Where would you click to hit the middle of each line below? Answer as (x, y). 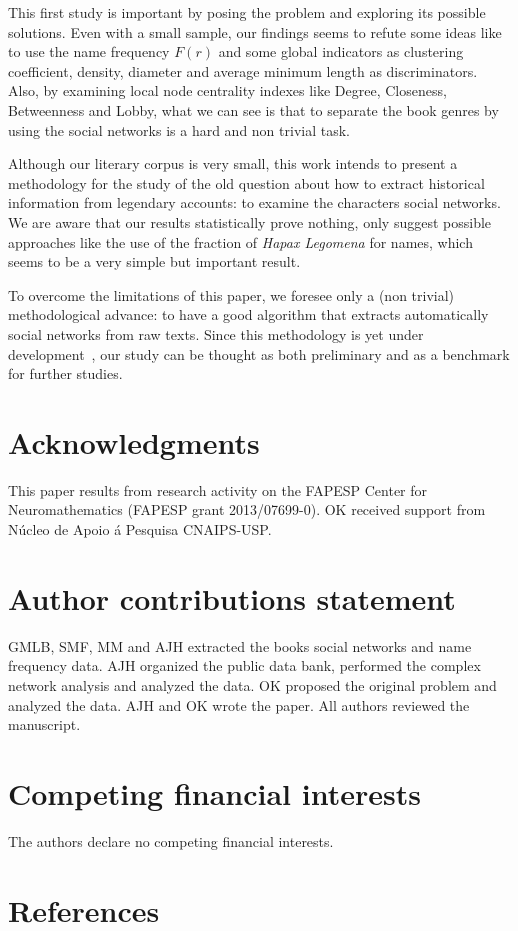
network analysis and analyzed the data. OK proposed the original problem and (252, 684)
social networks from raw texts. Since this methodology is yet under (216, 333)
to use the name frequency (89, 51)
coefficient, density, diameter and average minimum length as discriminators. (243, 70)
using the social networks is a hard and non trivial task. (179, 129)
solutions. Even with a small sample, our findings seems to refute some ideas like (255, 31)
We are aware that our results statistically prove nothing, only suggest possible (250, 221)
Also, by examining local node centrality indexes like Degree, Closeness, (227, 90)
